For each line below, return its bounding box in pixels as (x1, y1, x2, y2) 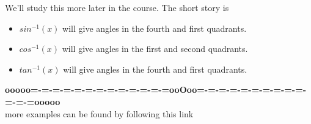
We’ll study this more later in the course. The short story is (5, 1, 229, 13)
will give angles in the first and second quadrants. (62, 42, 248, 55)
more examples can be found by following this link (5, 107, 194, 120)
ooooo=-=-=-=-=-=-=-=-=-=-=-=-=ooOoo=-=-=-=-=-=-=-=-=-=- (5, 83, 307, 96)
